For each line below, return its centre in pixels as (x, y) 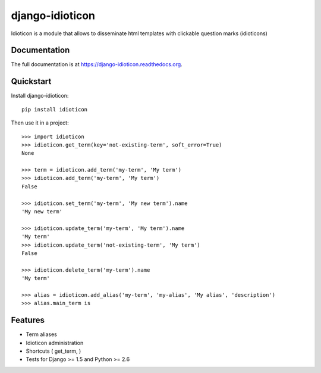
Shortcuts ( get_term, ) (53, 351)
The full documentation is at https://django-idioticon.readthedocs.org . (97, 64)
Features (28, 320)
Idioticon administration (55, 343)
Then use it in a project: (40, 123)
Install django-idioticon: (40, 96)
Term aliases (42, 334)
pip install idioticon (55, 109)
